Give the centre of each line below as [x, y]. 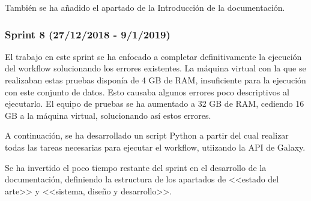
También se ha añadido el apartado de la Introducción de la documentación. [145, 7]
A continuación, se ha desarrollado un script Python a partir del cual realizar [147, 135]
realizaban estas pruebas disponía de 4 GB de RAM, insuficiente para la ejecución [155, 80]
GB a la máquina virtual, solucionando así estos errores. [108, 115]
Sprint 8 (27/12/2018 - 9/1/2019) [88, 34]
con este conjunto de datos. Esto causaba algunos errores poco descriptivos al [147, 91]
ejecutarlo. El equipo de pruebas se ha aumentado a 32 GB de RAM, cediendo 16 [155, 103]
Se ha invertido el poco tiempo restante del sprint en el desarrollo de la [136, 167]
